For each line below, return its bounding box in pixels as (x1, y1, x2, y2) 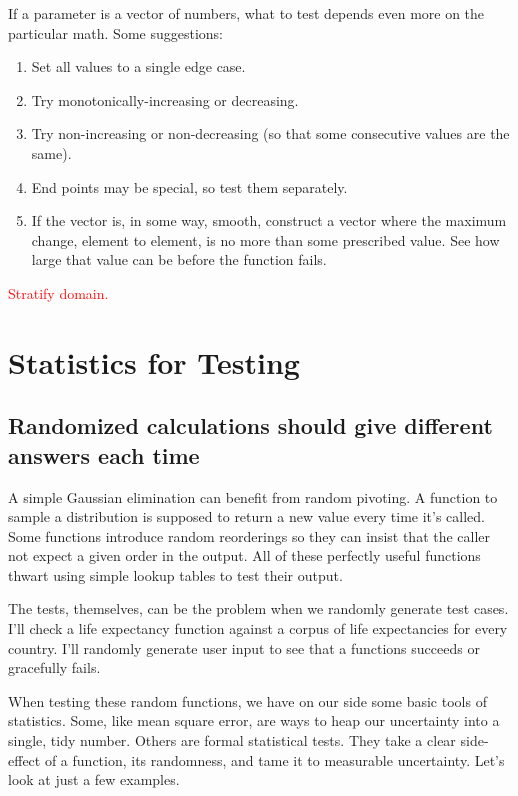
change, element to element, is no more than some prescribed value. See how (31, 229, 500, 250)
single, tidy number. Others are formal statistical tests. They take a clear (8, 730, 456, 751)
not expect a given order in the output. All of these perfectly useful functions (8, 545, 481, 566)
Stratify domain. (8, 282, 109, 303)
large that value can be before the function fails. (31, 249, 327, 270)
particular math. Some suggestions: (8, 22, 223, 43)
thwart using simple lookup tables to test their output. (8, 564, 343, 585)
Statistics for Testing (8, 341, 300, 382)
